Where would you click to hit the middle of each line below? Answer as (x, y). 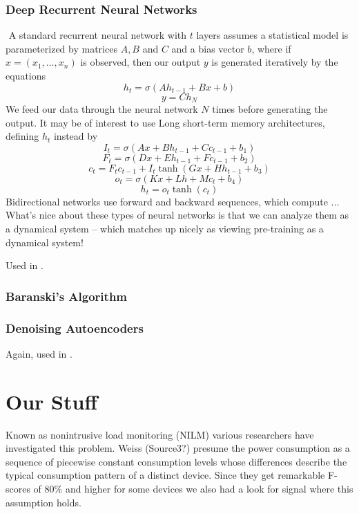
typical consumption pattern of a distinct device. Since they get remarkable (165, 475)
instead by (76, 136)
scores (18, 488)
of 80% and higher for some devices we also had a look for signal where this (193, 488)
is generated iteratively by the (275, 62)
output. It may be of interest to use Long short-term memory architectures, (165, 122)
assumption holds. (43, 502)
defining (22, 136)
